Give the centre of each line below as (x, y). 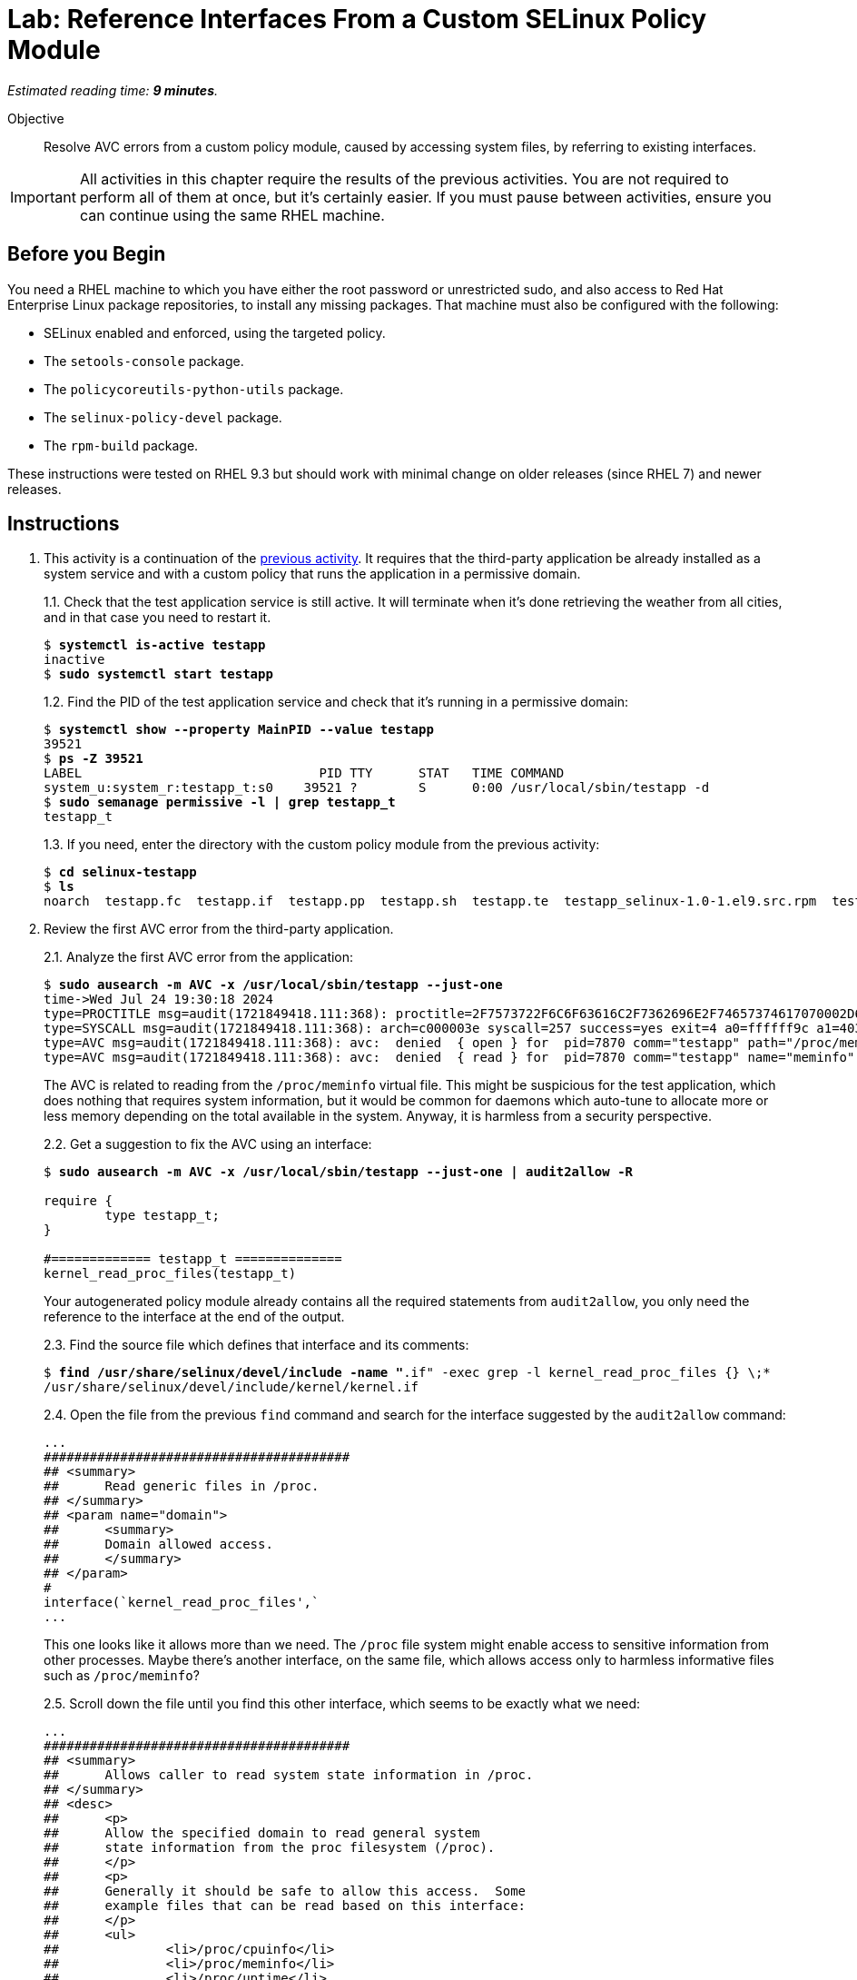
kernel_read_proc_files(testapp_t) (170, 1274)
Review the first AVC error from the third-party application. (219, 929)
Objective (36, 118)
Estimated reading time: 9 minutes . (113, 90)
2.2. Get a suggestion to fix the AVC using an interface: (208, 1144)
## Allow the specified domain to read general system (262, 1833)
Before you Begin (87, 254)
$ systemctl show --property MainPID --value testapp (239, 730)
